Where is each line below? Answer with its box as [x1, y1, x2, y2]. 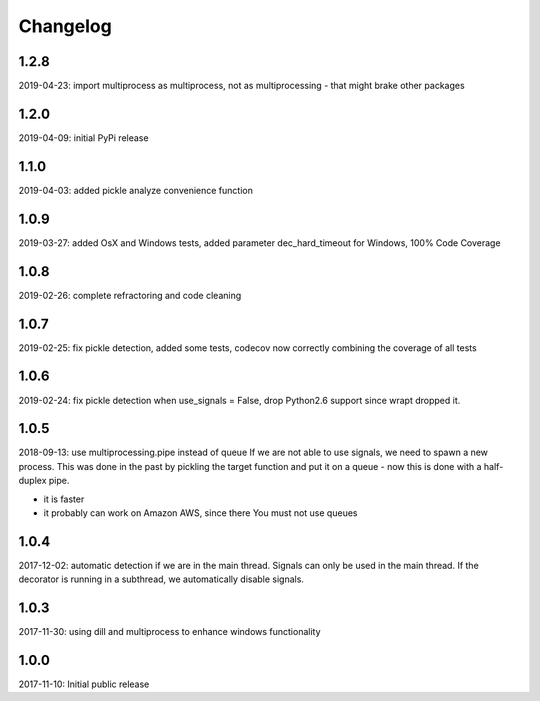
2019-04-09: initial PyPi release [18, 131, 149, 144]
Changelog [18, 15, 112, 37]
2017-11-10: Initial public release [18, 678, 150, 690]
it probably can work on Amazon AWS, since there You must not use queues [43, 506, 358, 519]
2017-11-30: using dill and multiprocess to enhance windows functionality [18, 626, 321, 638]
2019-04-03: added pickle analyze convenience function [18, 184, 254, 196]
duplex [18, 475, 47, 487]
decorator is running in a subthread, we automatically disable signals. [18, 573, 305, 585]
